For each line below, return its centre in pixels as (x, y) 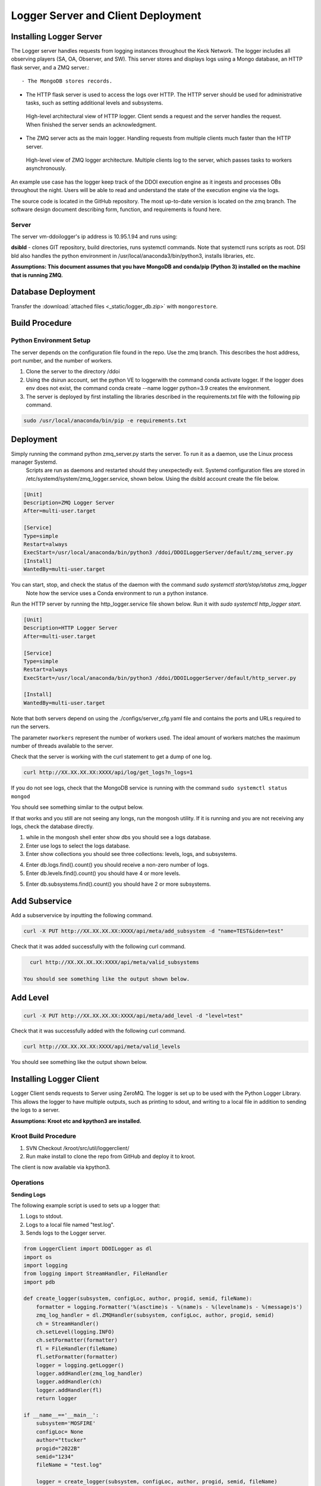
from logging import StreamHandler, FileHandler (96, 1274)
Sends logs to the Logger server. (66, 1233)
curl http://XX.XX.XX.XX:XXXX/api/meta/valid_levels (102, 1047)
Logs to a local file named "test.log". (70, 1224)
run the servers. (31, 727)
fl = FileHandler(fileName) (77, 1348)
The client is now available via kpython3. (61, 1167)
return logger (56, 1399)
